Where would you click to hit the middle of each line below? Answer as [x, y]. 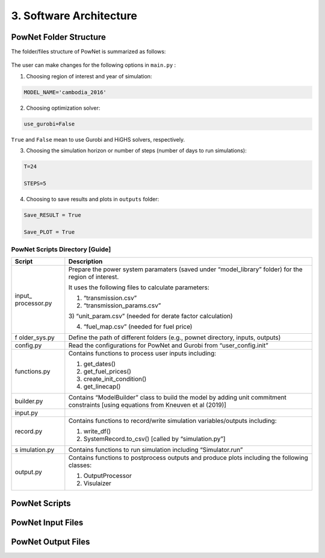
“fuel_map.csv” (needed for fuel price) [138, 327]
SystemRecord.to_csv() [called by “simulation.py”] [154, 439]
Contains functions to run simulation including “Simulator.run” [156, 450]
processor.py [33, 303]
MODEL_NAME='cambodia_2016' [65, 92]
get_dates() [100, 364]
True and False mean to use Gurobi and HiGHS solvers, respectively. [98, 139]
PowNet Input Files [47, 522]
